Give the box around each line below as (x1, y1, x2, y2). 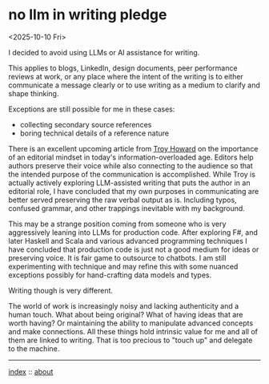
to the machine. (8, 343, 60, 354)
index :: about (8, 366, 54, 376)
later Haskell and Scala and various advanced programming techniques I (8, 236, 248, 245)
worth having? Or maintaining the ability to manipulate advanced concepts (8, 318, 254, 328)
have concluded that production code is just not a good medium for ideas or (8, 245, 259, 254)
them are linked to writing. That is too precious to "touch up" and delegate (8, 335, 253, 345)
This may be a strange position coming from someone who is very (8, 219, 227, 228)
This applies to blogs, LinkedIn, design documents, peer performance (8, 63, 238, 73)
